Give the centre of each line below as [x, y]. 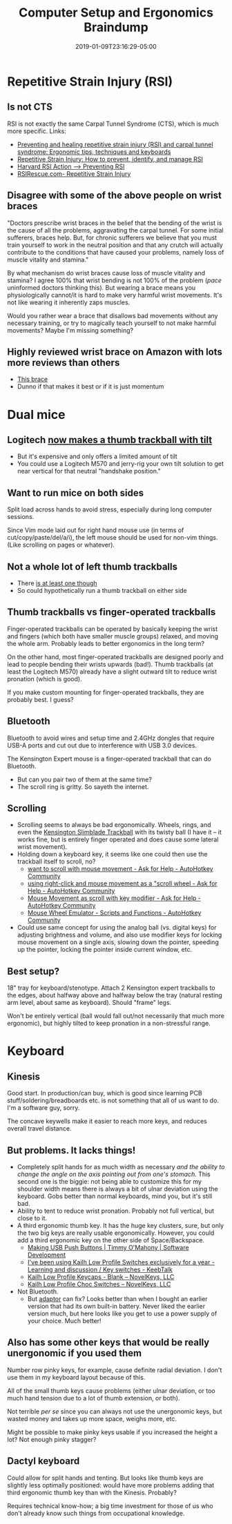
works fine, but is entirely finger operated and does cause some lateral [118, 839]
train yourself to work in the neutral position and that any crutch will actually [115, 245]
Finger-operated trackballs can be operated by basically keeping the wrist [113, 629]
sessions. [21, 517]
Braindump [116, 27]
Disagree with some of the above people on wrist [115, 196]
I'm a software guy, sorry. [43, 1108]
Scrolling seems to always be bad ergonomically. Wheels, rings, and [114, 825]
